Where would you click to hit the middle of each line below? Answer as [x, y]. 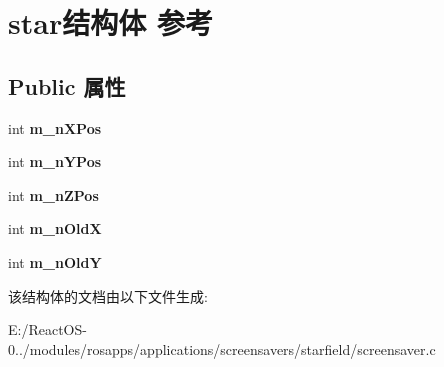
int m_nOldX [55, 228]
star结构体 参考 [110, 22]
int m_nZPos [53, 194]
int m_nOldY [55, 261]
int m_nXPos [55, 127]
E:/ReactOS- [47, 329]
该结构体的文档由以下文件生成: [108, 295]
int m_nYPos [55, 161]
